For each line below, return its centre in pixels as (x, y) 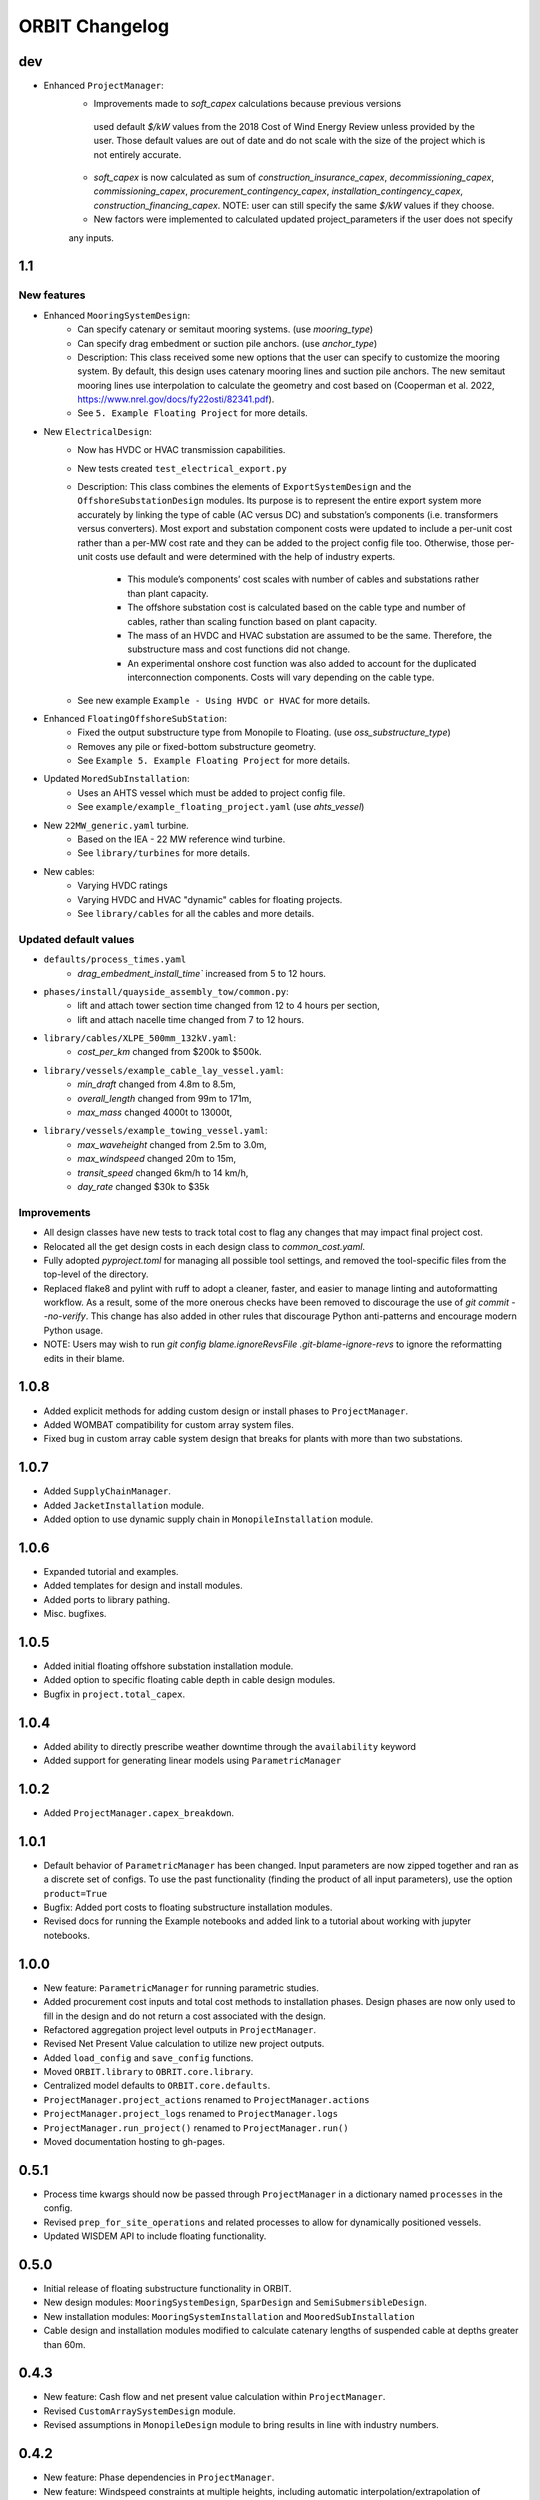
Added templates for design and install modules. (143, 1586)
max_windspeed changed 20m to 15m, (157, 1159)
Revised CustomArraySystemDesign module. (139, 2411)
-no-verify (65, 1316)
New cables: (69, 871)
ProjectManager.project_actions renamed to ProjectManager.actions (206, 2099)
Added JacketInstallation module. (124, 1505)
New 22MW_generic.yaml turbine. (116, 825)
